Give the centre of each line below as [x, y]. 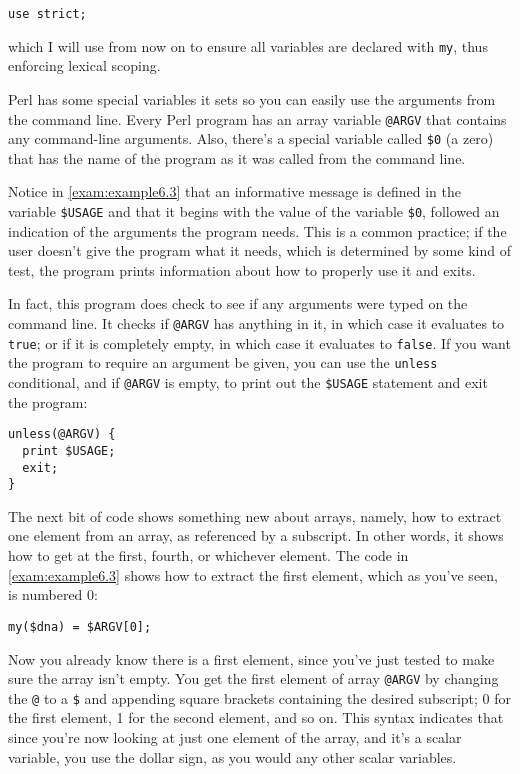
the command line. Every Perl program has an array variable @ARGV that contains [257, 118]
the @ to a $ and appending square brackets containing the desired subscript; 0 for [260, 697]
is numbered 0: [53, 594]
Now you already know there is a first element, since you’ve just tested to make [251, 658]
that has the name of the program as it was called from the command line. [237, 157]
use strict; [47, 14]
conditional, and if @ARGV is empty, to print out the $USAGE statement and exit [248, 382]
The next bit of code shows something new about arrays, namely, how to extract [255, 515]
